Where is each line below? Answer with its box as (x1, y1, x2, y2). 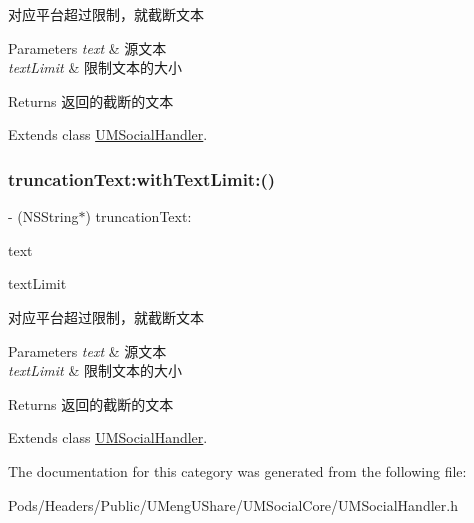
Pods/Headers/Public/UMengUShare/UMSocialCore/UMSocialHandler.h (8, 494, 458, 515)
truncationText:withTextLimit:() (8, 166, 276, 191)
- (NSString (8, 206, 79, 227)
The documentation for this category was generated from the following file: (8, 460, 467, 481)
